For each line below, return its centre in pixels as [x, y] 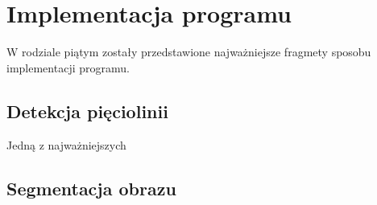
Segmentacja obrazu [91, 188]
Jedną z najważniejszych [66, 144]
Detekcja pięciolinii [87, 111]
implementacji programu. [68, 67]
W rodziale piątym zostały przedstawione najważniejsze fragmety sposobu [189, 52]
